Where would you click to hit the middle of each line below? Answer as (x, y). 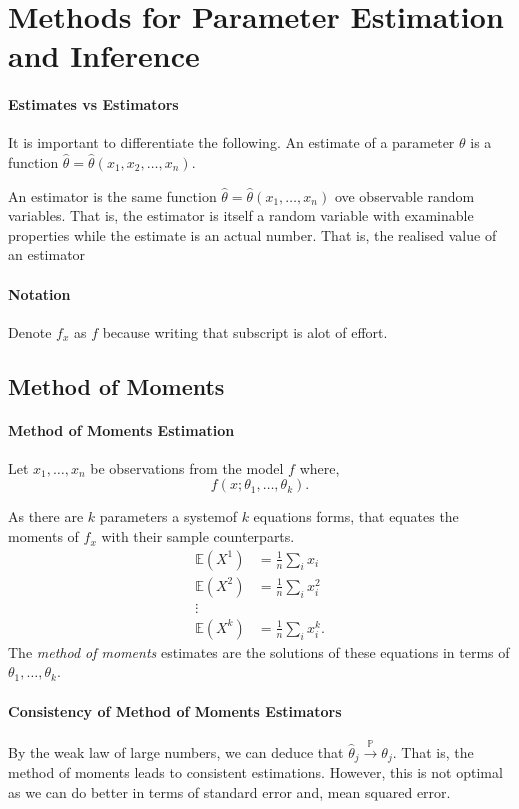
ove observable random (404, 195)
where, (319, 467)
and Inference (104, 55)
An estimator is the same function (112, 195)
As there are (46, 516)
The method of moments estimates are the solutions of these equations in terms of (259, 651)
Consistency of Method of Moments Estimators (175, 710)
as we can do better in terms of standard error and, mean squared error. (229, 791)
